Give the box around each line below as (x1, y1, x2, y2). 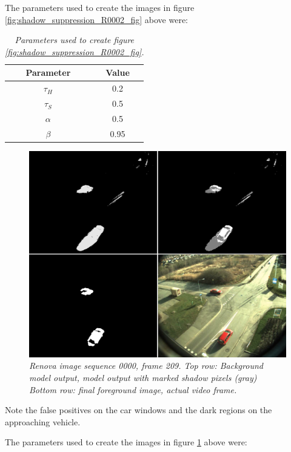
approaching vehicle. (5, 415, 81, 428)
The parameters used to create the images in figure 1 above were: (5, 436, 247, 448)
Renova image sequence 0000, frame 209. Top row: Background (29, 359, 263, 372)
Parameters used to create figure (15, 33, 135, 46)
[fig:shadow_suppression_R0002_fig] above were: (5, 13, 188, 25)
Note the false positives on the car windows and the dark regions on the (5, 403, 272, 416)
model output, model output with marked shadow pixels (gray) (29, 371, 257, 383)
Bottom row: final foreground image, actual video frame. (29, 383, 237, 396)
